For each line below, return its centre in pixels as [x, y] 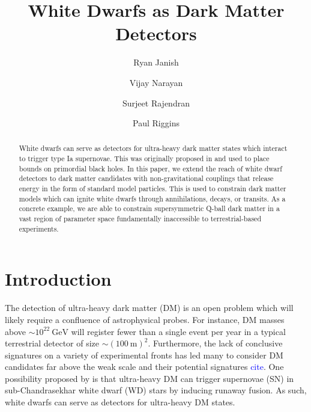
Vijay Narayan [156, 82]
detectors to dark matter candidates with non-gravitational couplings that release [146, 178]
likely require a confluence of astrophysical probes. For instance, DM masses [145, 319]
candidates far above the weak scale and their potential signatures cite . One [144, 367]
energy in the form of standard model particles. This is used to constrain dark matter [152, 189]
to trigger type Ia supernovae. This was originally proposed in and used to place [144, 158]
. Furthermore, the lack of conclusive [215, 343]
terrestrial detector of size [52, 343]
